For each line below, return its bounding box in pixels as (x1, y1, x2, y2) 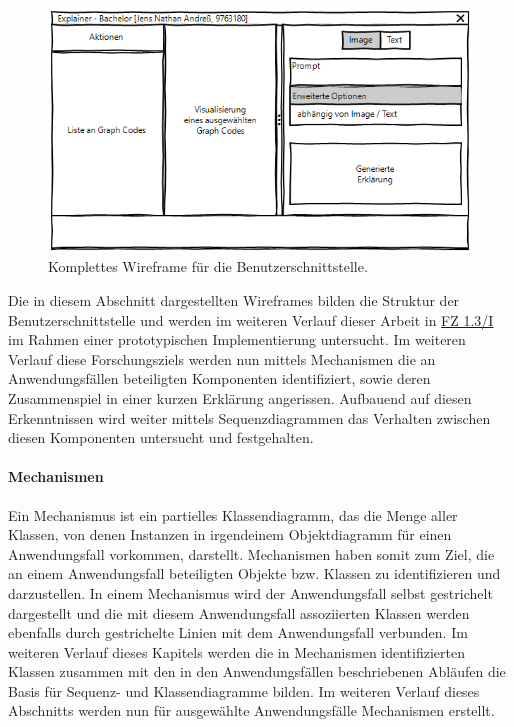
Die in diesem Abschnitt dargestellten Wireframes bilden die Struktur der (8, 289, 460, 310)
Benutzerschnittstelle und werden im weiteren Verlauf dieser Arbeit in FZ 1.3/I (8, 309, 494, 330)
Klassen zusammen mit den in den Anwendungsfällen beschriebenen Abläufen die (8, 661, 506, 682)
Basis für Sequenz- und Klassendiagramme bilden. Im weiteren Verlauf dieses (8, 680, 480, 701)
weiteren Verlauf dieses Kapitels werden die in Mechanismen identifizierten (8, 641, 466, 662)
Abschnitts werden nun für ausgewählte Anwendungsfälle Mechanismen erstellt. (8, 700, 495, 721)
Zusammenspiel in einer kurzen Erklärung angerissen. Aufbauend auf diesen (8, 387, 472, 408)
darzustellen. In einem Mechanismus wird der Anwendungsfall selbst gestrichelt (8, 582, 493, 603)
